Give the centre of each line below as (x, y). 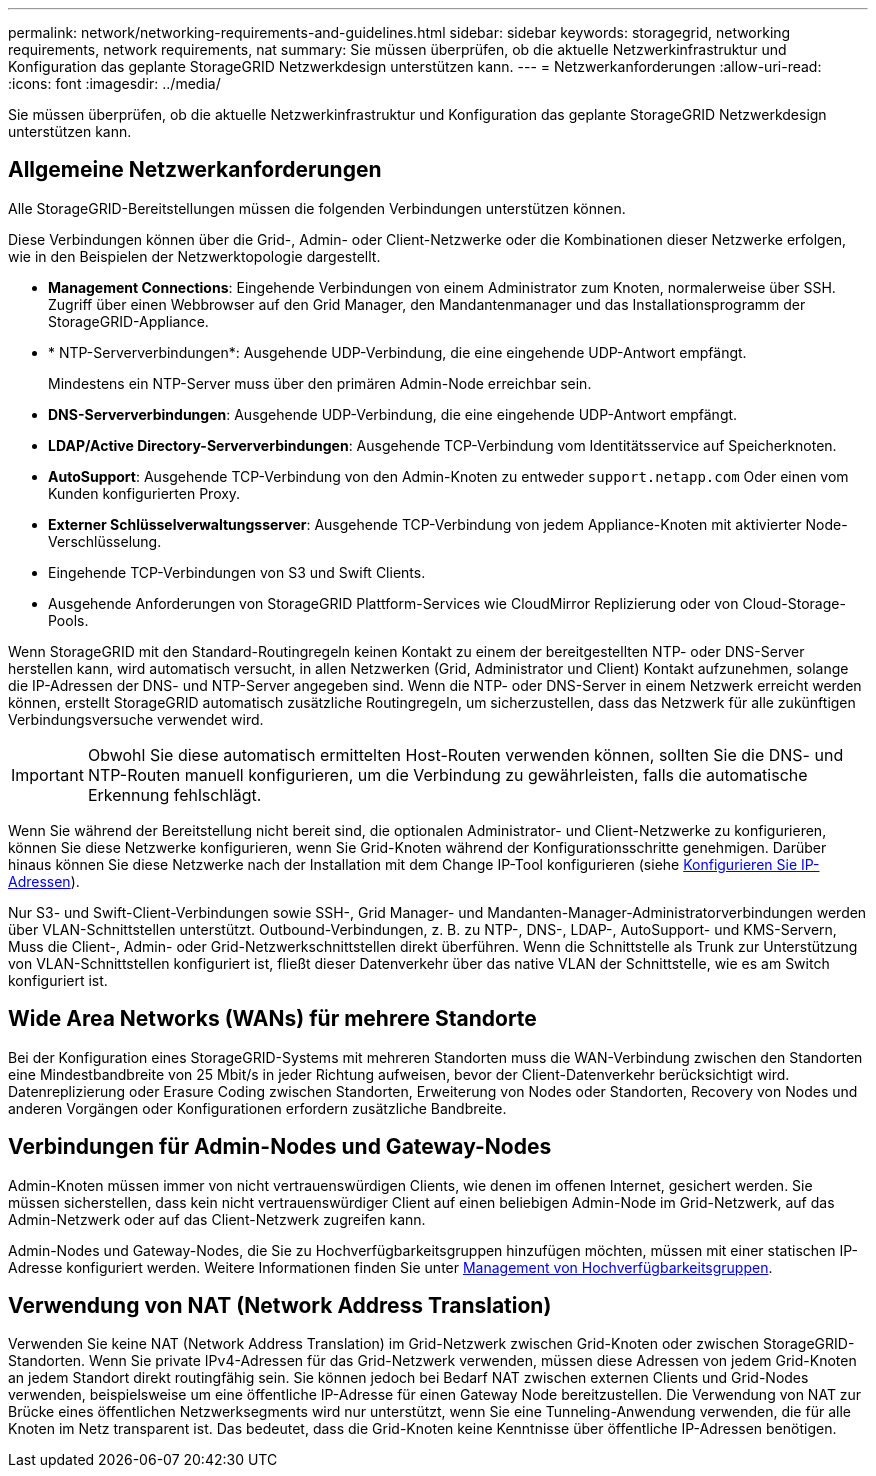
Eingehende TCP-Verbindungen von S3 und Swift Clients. (237, 572)
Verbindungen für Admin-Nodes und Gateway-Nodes (280, 1147)
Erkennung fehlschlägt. (174, 794)
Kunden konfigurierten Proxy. (144, 493)
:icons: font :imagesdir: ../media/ (114, 83)
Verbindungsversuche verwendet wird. (136, 719)
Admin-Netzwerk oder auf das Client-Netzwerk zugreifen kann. (217, 1219)
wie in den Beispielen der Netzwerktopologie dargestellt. (194, 256)
